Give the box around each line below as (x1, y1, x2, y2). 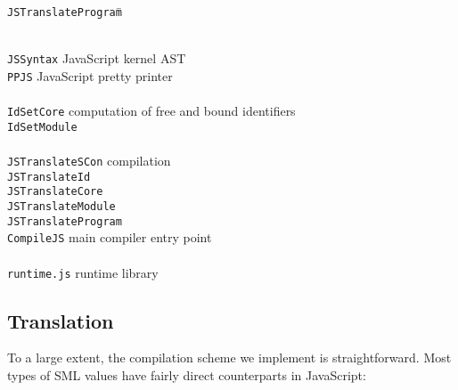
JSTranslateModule (7, 200, 116, 214)
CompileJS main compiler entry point (7, 228, 212, 247)
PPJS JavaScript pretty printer (7, 66, 173, 85)
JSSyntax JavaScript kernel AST (7, 49, 186, 68)
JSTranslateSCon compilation (7, 151, 171, 170)
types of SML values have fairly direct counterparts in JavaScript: (7, 366, 366, 385)
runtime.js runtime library (7, 263, 159, 281)
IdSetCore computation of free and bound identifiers (7, 102, 296, 120)
